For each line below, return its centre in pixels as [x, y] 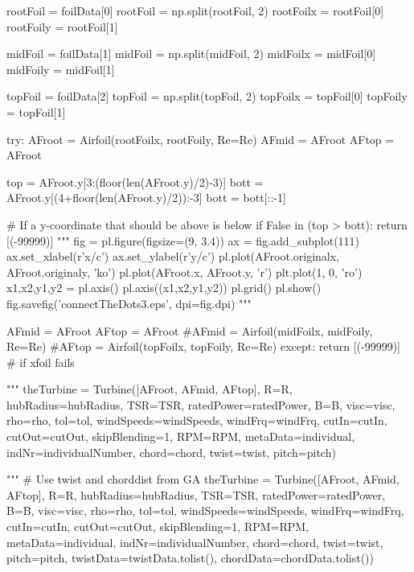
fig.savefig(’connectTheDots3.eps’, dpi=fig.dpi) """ [129, 303]
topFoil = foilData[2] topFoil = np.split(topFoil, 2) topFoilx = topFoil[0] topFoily [207, 96]
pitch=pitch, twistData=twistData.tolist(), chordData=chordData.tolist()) [191, 558]
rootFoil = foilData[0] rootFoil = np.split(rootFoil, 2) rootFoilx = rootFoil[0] [195, 10]
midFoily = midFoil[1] [61, 69]
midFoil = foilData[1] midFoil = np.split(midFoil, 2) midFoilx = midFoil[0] [191, 53]
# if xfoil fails [41, 362]
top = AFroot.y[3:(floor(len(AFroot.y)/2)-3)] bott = [135, 181]
